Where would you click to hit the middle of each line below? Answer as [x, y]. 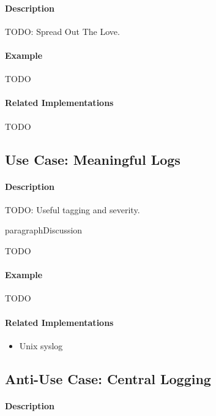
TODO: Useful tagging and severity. [73, 209]
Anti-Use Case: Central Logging [108, 378]
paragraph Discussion [44, 230]
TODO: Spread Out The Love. [62, 31]
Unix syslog [41, 345]
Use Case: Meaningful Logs [93, 159]
